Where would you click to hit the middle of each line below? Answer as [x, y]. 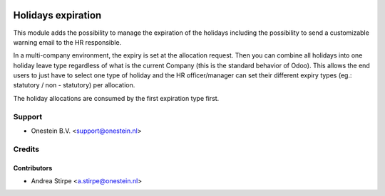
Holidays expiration [57, 15]
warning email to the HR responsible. [67, 42]
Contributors [33, 168]
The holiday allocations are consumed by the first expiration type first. [116, 98]
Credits [26, 149]
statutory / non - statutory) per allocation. [74, 85]
